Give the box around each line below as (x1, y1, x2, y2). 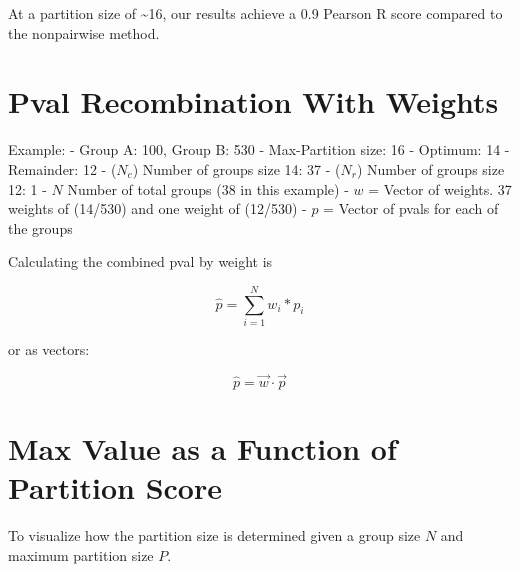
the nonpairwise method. (8, 22, 160, 43)
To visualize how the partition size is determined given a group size (8, 525, 421, 546)
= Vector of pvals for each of (323, 198, 499, 219)
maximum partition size (8, 544, 154, 565)
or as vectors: (8, 339, 90, 359)
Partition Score (8, 467, 222, 508)
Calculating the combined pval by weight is (8, 251, 273, 272)
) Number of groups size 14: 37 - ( (132, 158, 341, 179)
